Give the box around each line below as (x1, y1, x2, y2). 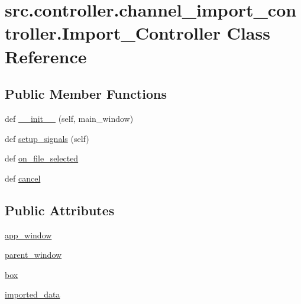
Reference (5, 44, 87, 68)
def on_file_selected (5, 152, 79, 164)
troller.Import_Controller (5, 21, 221, 45)
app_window (5, 228, 52, 241)
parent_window (5, 248, 62, 261)
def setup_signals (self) (5, 132, 89, 144)
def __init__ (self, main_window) (5, 112, 134, 124)
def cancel (5, 172, 41, 184)
